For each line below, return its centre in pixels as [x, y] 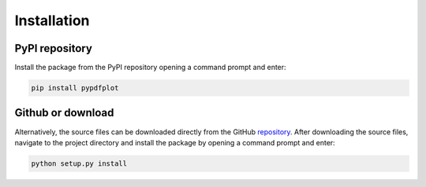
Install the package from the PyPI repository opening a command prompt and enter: [151, 68]
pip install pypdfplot [75, 88]
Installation [52, 20]
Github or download [64, 113]
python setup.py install [79, 163]
